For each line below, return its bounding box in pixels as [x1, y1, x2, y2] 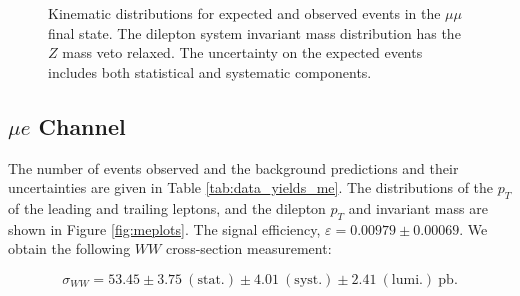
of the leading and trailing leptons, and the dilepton [8, 197, 326, 218]
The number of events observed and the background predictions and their [8, 157, 459, 178]
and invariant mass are [348, 197, 488, 218]
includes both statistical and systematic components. [48, 61, 372, 82]
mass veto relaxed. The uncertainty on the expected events [62, 42, 423, 63]
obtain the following [8, 238, 131, 259]
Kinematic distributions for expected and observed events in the [48, 3, 441, 23]
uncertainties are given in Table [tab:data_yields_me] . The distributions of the [8, 177, 494, 198]
